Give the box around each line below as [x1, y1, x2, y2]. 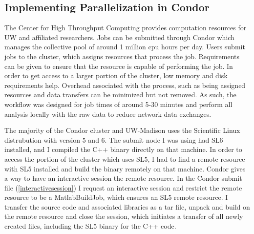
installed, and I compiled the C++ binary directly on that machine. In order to [4, 144, 242, 154]
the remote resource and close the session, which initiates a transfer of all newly [4, 211, 243, 221]
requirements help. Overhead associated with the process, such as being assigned [4, 80, 246, 90]
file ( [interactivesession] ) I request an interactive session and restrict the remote [4, 182, 242, 192]
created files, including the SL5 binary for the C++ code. [4, 221, 176, 231]
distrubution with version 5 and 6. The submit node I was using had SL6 [4, 134, 223, 145]
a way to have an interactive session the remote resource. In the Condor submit [4, 173, 242, 183]
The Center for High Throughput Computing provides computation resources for [4, 22, 247, 33]
